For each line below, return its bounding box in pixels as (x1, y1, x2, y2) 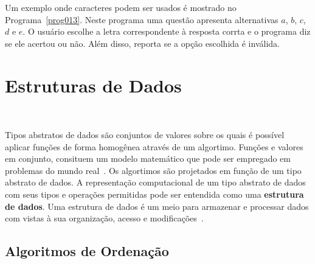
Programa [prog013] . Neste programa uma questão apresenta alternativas (5, 13, 279, 26)
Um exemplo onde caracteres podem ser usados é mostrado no (5, 1, 237, 13)
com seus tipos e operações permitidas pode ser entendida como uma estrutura (5, 188, 304, 201)
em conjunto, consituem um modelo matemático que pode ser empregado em (5, 152, 291, 165)
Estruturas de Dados (5, 72, 182, 97)
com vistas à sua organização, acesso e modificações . (5, 212, 204, 224)
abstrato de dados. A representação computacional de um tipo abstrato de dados (5, 176, 306, 189)
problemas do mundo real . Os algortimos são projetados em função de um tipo (5, 164, 302, 176)
